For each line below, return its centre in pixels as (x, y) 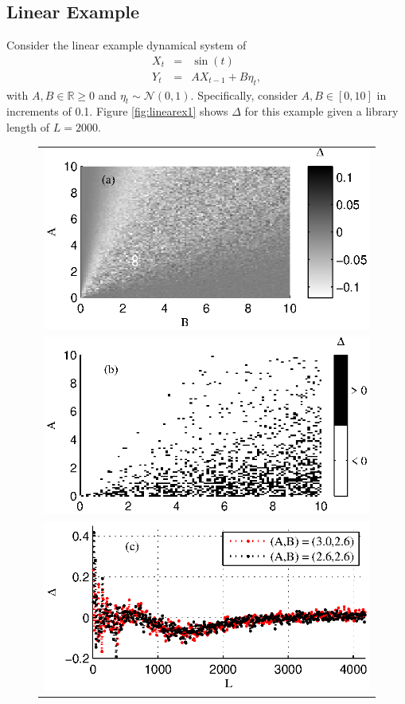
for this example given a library (321, 111)
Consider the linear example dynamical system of (127, 45)
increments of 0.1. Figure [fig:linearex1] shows (117, 111)
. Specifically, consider (244, 94)
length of (28, 127)
